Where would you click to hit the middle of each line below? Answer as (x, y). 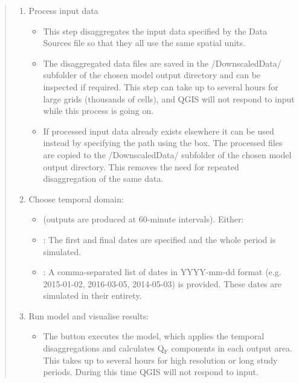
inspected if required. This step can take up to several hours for (161, 86)
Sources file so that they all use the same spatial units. (144, 43)
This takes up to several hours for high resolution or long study (160, 360)
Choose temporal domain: (76, 198)
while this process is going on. (98, 111)
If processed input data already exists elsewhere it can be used (159, 131)
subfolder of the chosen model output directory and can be (152, 75)
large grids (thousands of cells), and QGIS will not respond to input (169, 98)
